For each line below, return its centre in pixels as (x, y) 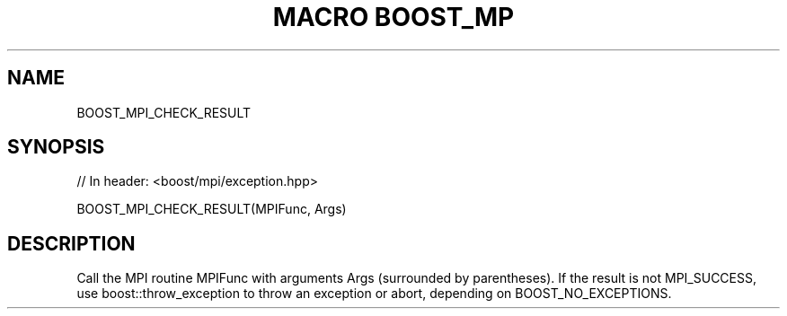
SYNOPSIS (56, 147)
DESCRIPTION (71, 243)
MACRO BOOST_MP (393, 17)
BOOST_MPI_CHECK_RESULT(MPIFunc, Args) (212, 209)
